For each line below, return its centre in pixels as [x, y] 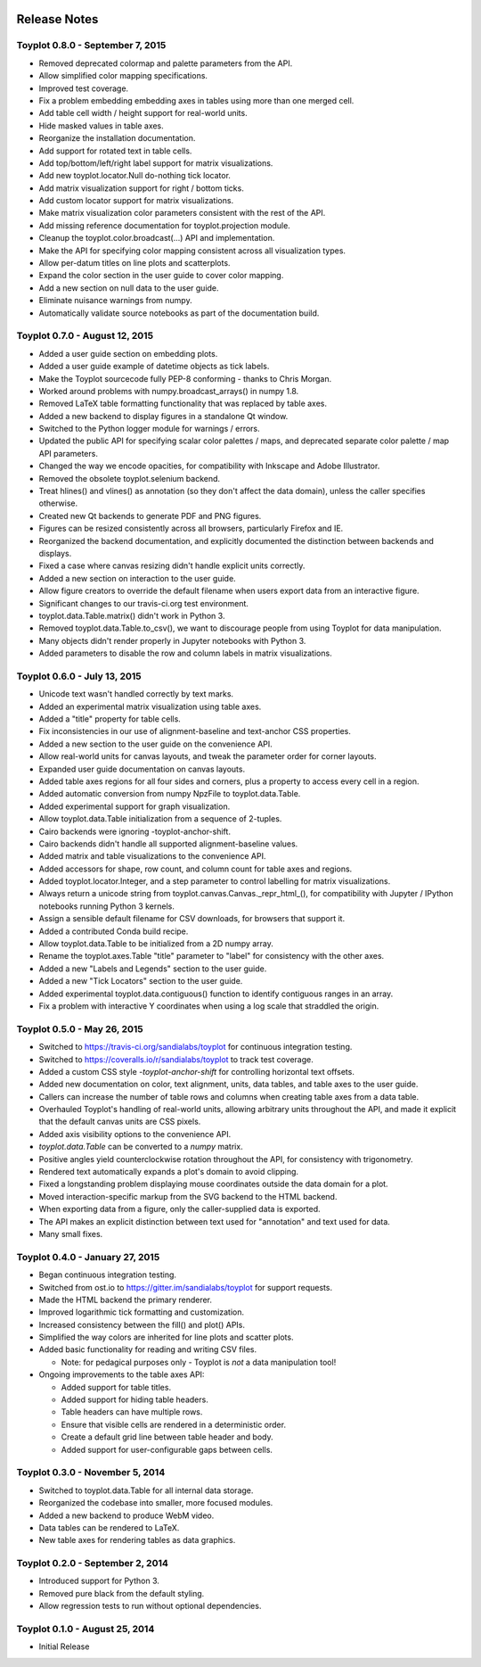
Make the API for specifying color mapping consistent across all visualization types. [192, 251]
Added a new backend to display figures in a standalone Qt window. [163, 416]
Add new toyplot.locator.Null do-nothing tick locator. [135, 176]
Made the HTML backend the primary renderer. [126, 1300]
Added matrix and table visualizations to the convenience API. [152, 856]
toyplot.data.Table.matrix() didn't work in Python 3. [132, 615]
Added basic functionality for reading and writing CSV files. [148, 1349]
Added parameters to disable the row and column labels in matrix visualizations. [186, 653]
